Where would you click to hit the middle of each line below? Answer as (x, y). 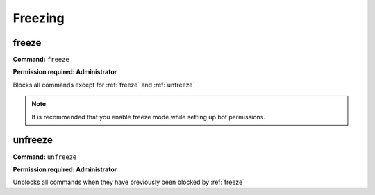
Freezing (39, 18)
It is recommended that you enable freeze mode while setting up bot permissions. (149, 117)
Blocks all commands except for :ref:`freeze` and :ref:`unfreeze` (104, 85)
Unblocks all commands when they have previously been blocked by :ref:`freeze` (129, 182)
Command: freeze (41, 60)
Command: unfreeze (45, 157)
